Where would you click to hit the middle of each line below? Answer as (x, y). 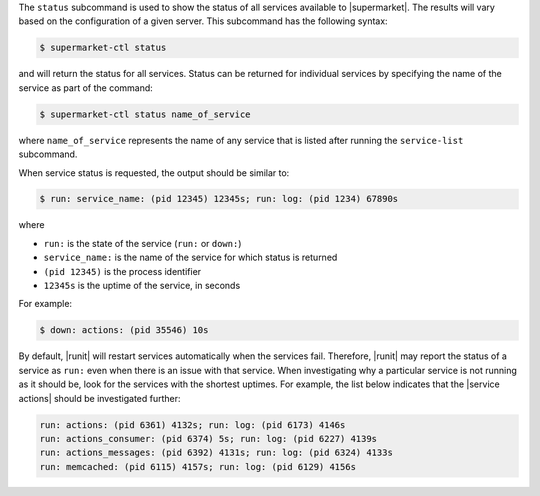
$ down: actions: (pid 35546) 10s (124, 330)
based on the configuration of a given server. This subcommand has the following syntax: (203, 21)
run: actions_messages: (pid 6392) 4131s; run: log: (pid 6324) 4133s (216, 453)
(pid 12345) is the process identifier (122, 271)
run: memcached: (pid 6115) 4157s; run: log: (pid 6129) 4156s (198, 466)
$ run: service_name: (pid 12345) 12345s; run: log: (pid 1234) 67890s (219, 199)
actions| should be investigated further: (99, 398)
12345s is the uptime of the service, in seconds (142, 286)
